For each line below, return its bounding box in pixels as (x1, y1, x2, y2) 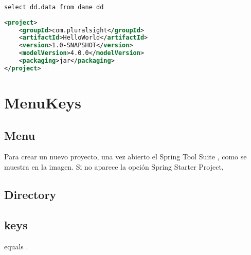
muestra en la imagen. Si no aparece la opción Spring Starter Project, (4, 161, 224, 172)
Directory (4, 186, 57, 202)
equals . (4, 241, 28, 251)
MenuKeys (4, 92, 81, 113)
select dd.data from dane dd (4, 4, 104, 11)
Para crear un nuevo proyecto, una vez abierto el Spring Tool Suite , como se (4, 151, 247, 162)
